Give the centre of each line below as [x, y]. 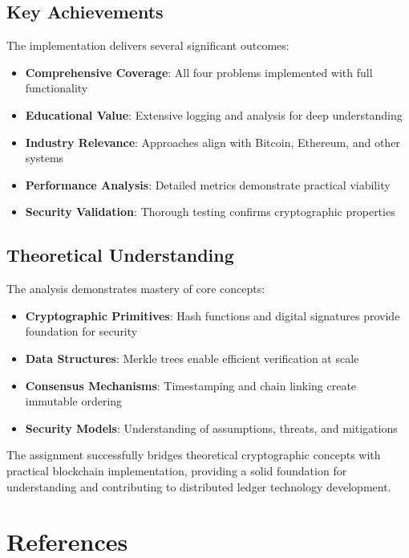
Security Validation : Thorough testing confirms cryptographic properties [210, 212]
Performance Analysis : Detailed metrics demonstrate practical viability [208, 184]
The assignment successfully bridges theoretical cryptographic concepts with [194, 455]
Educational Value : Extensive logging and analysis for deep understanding [214, 114]
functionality [57, 88]
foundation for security [81, 331]
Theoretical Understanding [120, 255]
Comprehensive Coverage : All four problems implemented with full [199, 72]
